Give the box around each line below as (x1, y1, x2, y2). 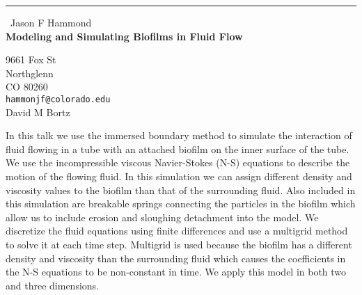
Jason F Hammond (10, 15, 92, 29)
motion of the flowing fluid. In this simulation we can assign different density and (6, 169, 352, 183)
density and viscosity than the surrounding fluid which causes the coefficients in (6, 250, 346, 265)
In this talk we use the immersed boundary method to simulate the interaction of (6, 128, 352, 143)
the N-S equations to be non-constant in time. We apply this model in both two (6, 264, 347, 279)
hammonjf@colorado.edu (6, 94, 111, 104)
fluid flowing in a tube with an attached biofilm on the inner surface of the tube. (6, 141, 349, 156)
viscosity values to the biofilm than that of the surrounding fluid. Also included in (6, 182, 356, 197)
